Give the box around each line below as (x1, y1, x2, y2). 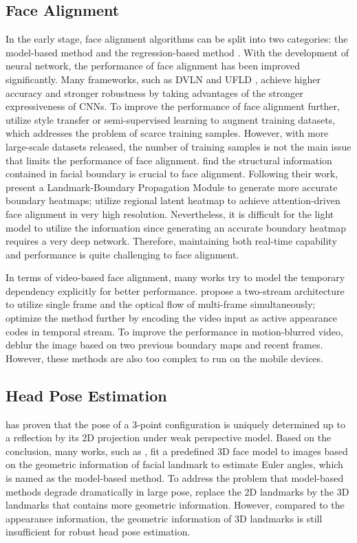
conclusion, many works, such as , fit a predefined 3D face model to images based (6, 443, 348, 458)
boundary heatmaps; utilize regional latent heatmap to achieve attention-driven (6, 193, 340, 208)
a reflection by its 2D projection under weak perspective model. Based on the (6, 430, 332, 445)
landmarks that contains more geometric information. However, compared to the (6, 498, 345, 512)
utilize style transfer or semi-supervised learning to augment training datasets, (6, 112, 336, 126)
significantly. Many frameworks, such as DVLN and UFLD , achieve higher (6, 71, 321, 86)
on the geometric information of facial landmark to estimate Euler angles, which (6, 457, 343, 472)
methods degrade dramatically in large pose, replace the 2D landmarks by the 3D (6, 484, 349, 498)
